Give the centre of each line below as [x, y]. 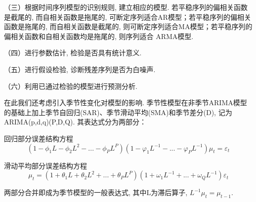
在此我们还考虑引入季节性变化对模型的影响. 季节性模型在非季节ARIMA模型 [126, 102]
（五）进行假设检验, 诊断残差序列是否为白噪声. [80, 69]
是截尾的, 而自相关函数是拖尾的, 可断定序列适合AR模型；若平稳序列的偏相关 [128, 17]
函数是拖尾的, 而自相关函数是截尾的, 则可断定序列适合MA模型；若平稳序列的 [128, 26]
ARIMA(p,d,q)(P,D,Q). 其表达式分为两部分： [75, 122]
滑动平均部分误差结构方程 [45, 165]
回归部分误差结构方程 [39, 138]
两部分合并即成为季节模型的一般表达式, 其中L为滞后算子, [96, 192]
